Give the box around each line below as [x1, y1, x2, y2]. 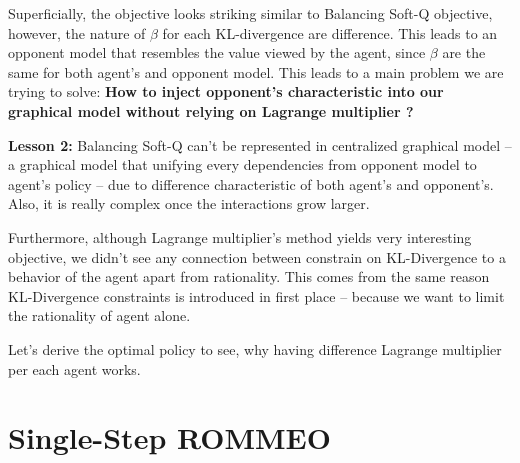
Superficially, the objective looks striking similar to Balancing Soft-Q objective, [8, 3, 493, 23]
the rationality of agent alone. [8, 305, 191, 326]
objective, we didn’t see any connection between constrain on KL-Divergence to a [8, 246, 506, 267]
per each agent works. [8, 358, 141, 379]
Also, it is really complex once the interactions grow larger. [8, 193, 370, 214]
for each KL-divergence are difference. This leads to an [162, 22, 498, 43]
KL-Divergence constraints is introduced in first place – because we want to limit [8, 285, 505, 306]
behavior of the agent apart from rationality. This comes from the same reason [8, 266, 490, 287]
